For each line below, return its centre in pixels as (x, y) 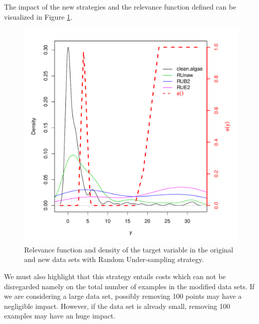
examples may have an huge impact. (60, 316)
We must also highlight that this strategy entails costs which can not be (115, 276)
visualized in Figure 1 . (38, 16)
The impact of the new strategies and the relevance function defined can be (120, 7)
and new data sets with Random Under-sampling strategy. (114, 259)
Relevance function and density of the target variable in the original (129, 249)
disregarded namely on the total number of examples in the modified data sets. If (129, 286)
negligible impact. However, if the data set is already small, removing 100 (117, 306)
